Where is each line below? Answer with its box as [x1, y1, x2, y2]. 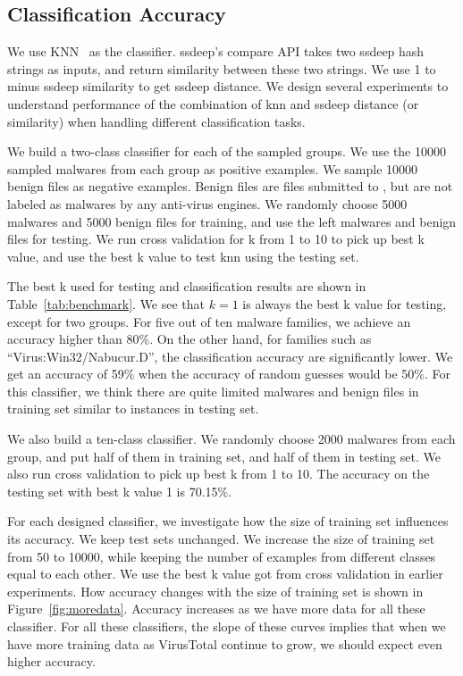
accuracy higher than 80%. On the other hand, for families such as [7, 330, 372, 348]
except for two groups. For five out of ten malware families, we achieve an [7, 312, 411, 330]
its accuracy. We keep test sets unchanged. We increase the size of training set [7, 530, 435, 548]
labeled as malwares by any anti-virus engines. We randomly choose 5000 [7, 194, 408, 213]
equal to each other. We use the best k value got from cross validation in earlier [7, 564, 443, 583]
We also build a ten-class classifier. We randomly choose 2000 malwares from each [7, 430, 456, 448]
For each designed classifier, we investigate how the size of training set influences [7, 512, 449, 530]
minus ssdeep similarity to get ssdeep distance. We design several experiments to [7, 77, 449, 96]
